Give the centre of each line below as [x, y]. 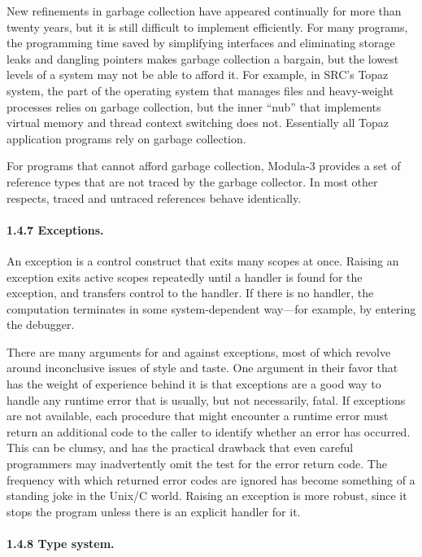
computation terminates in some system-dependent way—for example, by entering [211, 308]
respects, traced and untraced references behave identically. [154, 197]
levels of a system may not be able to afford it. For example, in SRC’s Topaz [198, 75]
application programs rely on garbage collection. [126, 138]
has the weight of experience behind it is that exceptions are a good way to [194, 384]
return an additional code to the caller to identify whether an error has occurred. [209, 431]
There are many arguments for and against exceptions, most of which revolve [199, 351]
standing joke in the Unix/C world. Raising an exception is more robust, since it [207, 496]
